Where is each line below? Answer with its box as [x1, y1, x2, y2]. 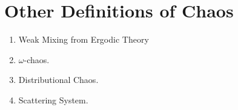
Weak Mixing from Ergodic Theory [18, 33, 149, 46]
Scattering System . [18, 93, 88, 106]
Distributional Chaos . [18, 73, 99, 86]
